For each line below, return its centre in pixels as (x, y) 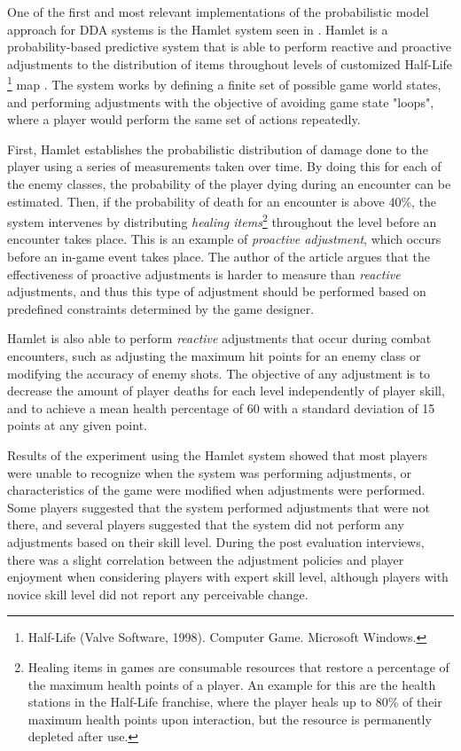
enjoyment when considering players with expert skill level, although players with (228, 577)
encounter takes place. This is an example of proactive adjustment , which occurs (224, 239)
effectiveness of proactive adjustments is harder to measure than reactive (204, 274)
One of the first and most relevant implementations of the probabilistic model (218, 12)
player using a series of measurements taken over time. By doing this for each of (224, 166)
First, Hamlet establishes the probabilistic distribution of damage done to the (218, 149)
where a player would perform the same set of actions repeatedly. (184, 119)
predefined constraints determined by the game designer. (161, 308)
